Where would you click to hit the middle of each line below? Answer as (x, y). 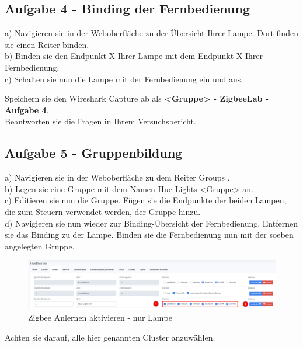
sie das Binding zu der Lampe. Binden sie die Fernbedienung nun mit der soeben (149, 235)
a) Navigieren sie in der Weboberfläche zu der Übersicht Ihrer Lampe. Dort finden (151, 33)
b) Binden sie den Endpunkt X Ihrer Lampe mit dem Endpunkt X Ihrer (134, 56)
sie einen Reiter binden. (47, 44)
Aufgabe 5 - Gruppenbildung (94, 153)
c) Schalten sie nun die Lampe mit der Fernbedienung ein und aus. (124, 79)
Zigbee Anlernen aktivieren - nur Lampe (100, 317)
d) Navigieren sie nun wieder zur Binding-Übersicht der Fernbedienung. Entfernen (151, 223)
